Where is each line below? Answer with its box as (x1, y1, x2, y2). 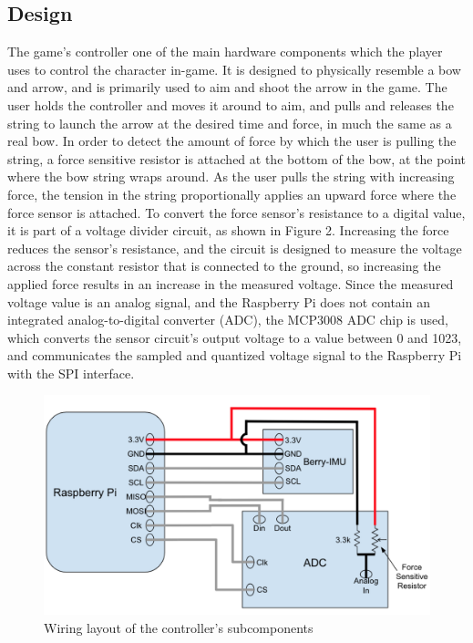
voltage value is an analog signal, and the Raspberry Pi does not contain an (7, 292, 430, 311)
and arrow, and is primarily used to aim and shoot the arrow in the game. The (7, 78, 447, 97)
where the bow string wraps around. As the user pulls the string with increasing (7, 167, 455, 186)
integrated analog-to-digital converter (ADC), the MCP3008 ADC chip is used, (7, 310, 448, 329)
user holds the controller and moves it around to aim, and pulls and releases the (7, 95, 454, 114)
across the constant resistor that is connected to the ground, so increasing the (7, 256, 441, 275)
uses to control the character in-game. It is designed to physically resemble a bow (7, 59, 461, 78)
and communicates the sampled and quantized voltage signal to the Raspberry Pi (7, 346, 462, 365)
